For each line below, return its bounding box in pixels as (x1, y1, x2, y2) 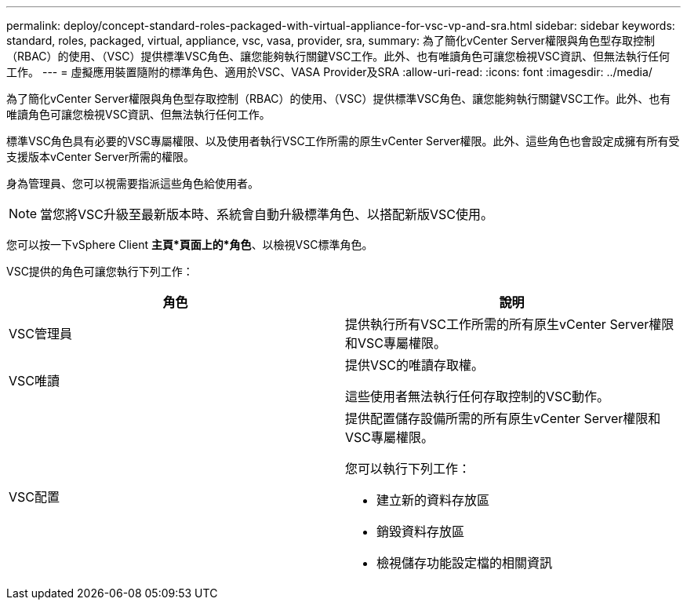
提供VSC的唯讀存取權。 (345, 357, 484, 373)
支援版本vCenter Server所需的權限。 (6, 150, 195, 163)
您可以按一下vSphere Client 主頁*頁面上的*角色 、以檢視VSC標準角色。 (6, 238, 373, 251)
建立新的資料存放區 (376, 492, 490, 508)
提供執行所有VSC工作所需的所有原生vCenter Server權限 (345, 316, 674, 332)
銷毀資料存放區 (376, 524, 465, 539)
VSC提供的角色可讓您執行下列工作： (6, 265, 194, 278)
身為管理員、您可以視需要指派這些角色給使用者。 (6, 177, 259, 190)
